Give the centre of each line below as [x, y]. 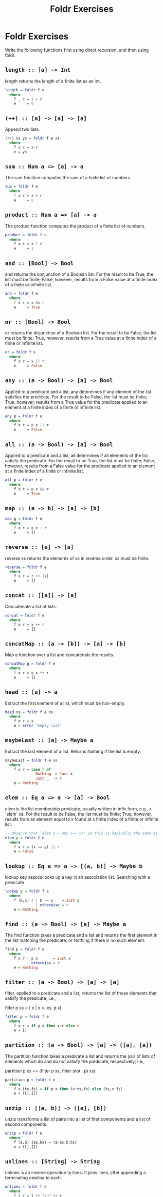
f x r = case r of [32, 769]
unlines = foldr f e [26, 1187]
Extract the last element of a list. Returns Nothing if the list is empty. [73, 751]
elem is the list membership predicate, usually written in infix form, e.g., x [78, 808]
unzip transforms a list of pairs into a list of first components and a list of [78, 1119]
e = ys [20, 152]
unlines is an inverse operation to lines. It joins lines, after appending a [75, 1173]
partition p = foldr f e [30, 1080]
